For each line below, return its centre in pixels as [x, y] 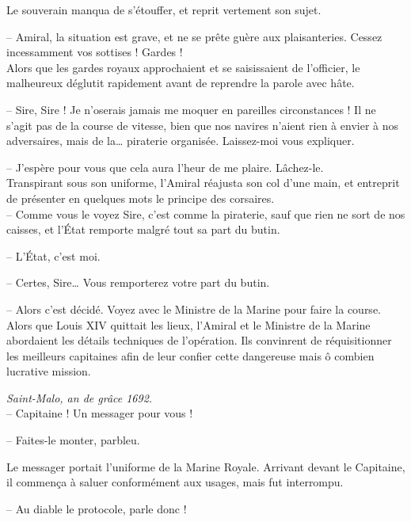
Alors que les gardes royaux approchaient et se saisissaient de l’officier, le [183, 67]
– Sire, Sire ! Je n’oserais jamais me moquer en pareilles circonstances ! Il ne [191, 109]
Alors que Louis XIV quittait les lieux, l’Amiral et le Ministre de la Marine [188, 324]
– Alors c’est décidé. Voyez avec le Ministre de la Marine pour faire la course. [194, 309]
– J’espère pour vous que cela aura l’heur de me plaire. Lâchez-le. [165, 167]
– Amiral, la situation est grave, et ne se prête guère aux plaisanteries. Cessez [194, 36]
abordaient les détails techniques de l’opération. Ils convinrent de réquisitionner [199, 340]
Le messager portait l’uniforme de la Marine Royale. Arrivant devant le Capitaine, [206, 466]
